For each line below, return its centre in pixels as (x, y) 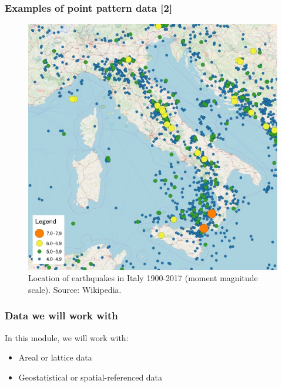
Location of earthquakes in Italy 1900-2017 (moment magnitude (143, 278)
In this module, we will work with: (67, 337)
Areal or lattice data (55, 357)
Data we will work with (61, 316)
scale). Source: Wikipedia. (75, 289)
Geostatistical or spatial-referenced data (90, 377)
